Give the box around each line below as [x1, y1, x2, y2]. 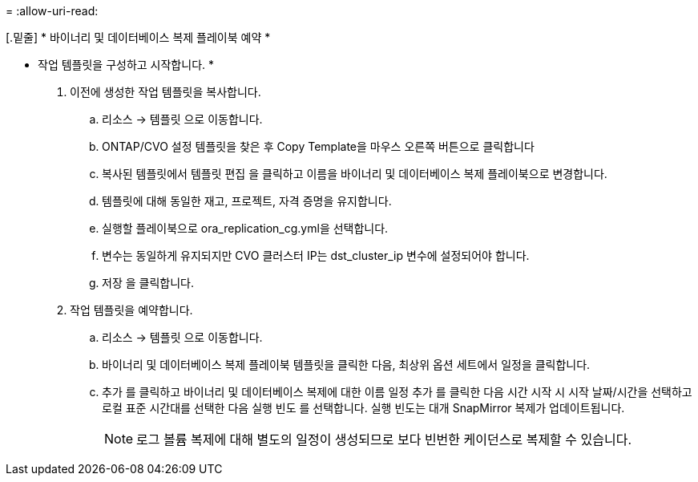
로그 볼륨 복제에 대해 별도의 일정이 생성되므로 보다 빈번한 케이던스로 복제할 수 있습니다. [136, 431, 632, 448]
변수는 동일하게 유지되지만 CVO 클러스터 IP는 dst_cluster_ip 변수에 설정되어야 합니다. [102, 249, 530, 262]
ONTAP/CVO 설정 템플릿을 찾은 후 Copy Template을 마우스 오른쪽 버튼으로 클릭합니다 [102, 140, 535, 153]
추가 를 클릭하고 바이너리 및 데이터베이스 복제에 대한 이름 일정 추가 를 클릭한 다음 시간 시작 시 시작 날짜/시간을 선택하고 [102, 385, 692, 399]
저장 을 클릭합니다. [102, 276, 194, 290]
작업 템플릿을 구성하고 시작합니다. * [38, 58, 214, 71]
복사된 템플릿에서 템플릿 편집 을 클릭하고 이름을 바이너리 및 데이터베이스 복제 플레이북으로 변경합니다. [102, 167, 607, 180]
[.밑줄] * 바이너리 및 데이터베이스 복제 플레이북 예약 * [6, 30, 271, 44]
